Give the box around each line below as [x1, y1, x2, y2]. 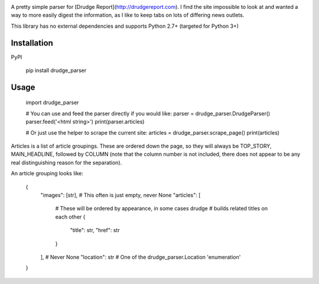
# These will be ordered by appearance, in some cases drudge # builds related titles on [55, 205, 268, 212]
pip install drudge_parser [25, 67, 87, 74]
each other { [55, 213, 86, 220]
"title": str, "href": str [70, 227, 121, 234]
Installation [11, 38, 53, 48]
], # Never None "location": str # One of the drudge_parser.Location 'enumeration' [40, 253, 241, 260]
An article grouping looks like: [11, 170, 84, 177]
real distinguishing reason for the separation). [11, 159, 122, 166]
